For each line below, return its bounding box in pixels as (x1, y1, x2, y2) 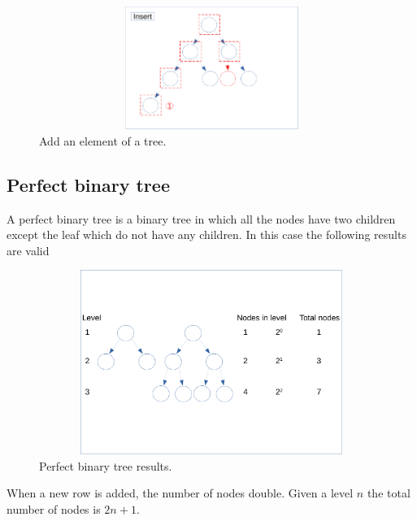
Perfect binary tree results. (39, 457, 172, 474)
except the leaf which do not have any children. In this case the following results (7, 226, 406, 243)
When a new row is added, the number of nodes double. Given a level (7, 484, 354, 501)
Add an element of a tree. (39, 132, 167, 149)
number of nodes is (7, 500, 101, 517)
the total (367, 484, 410, 501)
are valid (7, 241, 50, 258)
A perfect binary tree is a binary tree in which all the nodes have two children (7, 210, 396, 227)
